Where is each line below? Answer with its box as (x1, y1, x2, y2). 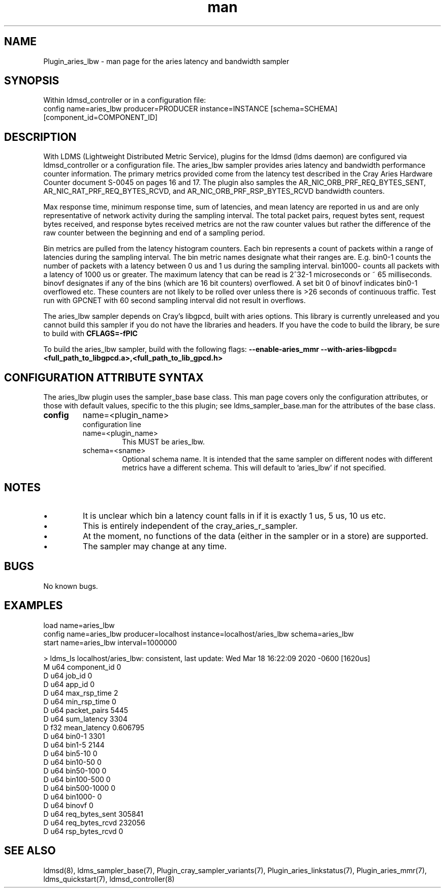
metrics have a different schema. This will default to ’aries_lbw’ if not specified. (122, 463, 386, 472)
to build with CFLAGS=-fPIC (43, 329, 138, 338)
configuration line (82, 420, 141, 429)
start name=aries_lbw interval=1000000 (43, 638, 177, 647)
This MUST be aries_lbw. (122, 437, 205, 447)
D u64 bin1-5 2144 (43, 740, 105, 749)
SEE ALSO (4, 844, 56, 857)
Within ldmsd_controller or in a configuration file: (43, 96, 206, 105)
